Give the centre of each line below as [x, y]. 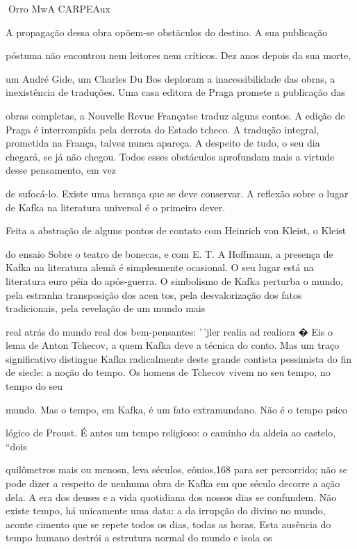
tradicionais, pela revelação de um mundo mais [106, 308]
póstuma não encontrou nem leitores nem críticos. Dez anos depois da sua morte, [178, 55]
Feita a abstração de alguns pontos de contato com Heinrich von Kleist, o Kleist [176, 230]
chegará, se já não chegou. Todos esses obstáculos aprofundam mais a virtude [170, 156]
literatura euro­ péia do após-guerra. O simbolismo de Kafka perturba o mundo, [174, 280]
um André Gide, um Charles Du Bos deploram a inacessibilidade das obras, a [171, 78]
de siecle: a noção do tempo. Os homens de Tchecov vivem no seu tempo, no [168, 372]
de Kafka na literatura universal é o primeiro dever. [116, 207]
